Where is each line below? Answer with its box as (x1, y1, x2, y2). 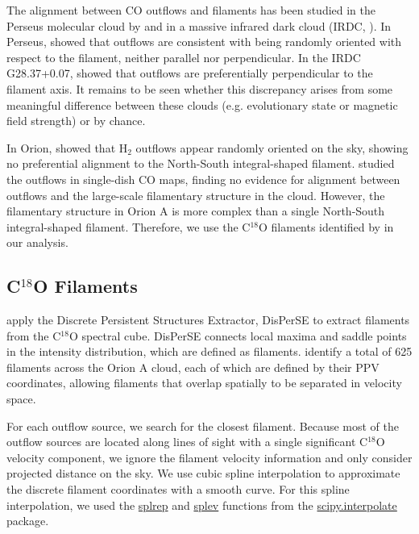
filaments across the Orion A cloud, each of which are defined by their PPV (6, 358, 380, 375)
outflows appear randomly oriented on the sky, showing (135, 139, 409, 156)
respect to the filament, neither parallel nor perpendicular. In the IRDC (6, 48, 361, 65)
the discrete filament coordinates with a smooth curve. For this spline (6, 481, 350, 498)
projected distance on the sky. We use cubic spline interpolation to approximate (6, 465, 400, 482)
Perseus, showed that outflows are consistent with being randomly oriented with (6, 33, 402, 50)
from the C (6, 327, 61, 344)
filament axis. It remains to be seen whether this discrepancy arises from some (6, 80, 393, 97)
